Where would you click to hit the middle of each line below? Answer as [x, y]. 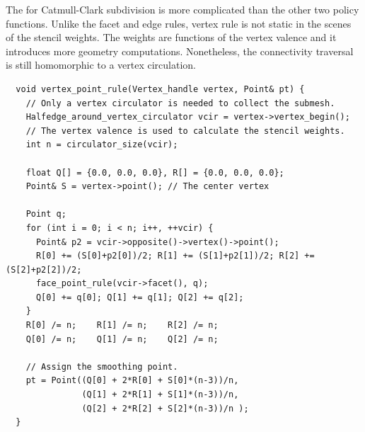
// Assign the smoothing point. [102, 366]
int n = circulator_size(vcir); [102, 145]
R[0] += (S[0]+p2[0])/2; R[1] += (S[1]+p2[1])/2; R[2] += [175, 256]
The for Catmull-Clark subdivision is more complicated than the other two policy [182, 9]
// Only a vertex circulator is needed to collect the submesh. [180, 103]
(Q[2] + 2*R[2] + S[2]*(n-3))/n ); [165, 408]
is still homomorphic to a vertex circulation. [101, 65]
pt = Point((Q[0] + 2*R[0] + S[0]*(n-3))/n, [132, 381]
